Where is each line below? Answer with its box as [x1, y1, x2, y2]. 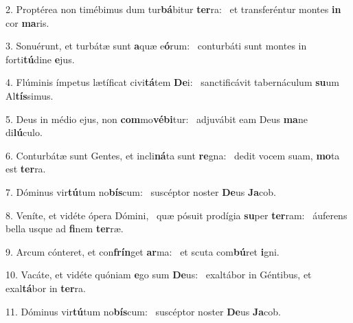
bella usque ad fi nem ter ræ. [5, 221, 124, 236]
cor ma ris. [5, 15, 49, 30]
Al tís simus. [5, 88, 54, 102]
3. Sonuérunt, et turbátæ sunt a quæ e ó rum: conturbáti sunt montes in [5, 38, 307, 53]
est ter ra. [5, 161, 46, 176]
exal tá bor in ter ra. [5, 280, 86, 295]
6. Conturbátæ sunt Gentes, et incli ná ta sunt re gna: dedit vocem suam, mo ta [5, 148, 340, 162]
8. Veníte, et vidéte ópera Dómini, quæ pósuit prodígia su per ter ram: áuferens [5, 208, 348, 222]
